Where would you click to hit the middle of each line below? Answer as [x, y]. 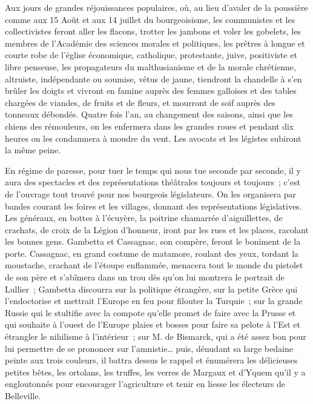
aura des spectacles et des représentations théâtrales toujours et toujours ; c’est [153, 182]
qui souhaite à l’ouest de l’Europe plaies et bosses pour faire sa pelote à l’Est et [153, 324]
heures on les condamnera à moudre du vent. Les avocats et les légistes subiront [153, 138]
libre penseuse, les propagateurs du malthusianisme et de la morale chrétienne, [150, 66]
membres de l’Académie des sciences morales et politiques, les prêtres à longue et [155, 43]
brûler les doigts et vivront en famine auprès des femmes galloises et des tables [151, 91]
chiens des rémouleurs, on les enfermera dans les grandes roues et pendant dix [150, 126]
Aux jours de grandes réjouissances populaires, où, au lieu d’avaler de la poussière [156, 7]
